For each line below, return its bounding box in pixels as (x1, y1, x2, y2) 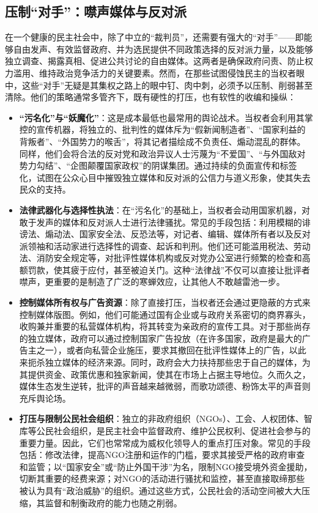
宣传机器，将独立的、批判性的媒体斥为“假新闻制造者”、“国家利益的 (36, 123, 306, 136)
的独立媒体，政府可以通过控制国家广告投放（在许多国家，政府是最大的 (19, 331, 302, 344)
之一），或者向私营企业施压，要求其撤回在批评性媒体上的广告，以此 (36, 344, 306, 356)
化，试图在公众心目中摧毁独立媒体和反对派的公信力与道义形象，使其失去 (19, 171, 311, 183)
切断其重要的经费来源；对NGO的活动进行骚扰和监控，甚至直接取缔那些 (19, 472, 305, 485)
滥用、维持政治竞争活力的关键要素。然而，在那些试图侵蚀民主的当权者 (13, 66, 296, 79)
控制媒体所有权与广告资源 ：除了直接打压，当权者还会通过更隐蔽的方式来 (19, 296, 311, 309)
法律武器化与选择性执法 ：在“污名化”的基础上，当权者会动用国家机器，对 (19, 203, 311, 216)
